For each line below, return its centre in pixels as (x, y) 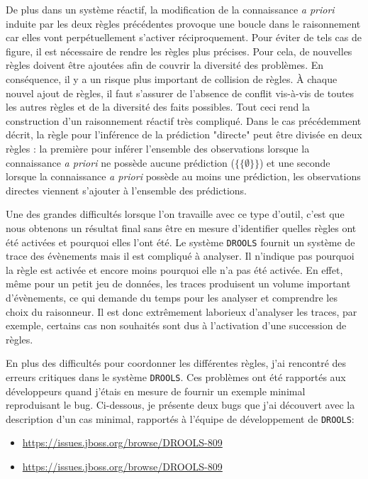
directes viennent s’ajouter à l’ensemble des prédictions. (126, 190)
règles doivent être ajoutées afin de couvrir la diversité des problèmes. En (165, 65)
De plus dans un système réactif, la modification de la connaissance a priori (170, 9)
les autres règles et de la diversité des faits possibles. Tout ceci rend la (158, 107)
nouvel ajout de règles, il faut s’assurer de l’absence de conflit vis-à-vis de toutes (180, 93)
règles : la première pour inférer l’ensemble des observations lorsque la (158, 148)
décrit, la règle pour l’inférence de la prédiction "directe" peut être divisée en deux (184, 134)
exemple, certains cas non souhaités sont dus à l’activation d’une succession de (176, 325)
